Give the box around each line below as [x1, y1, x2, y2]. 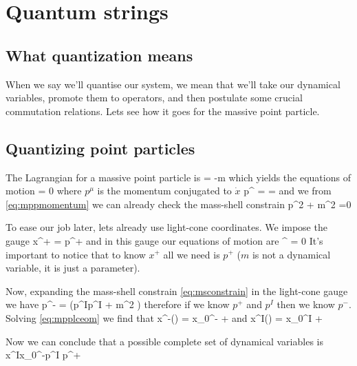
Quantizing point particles [6, 137, 195, 159]
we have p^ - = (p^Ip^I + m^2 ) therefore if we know [6, 297, 230, 312]
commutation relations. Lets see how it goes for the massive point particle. [6, 103, 320, 118]
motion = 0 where [6, 183, 82, 198]
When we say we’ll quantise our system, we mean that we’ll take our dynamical [6, 77, 340, 91]
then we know [277, 297, 335, 312]
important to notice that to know [6, 247, 146, 261]
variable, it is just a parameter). [6, 261, 140, 275]
